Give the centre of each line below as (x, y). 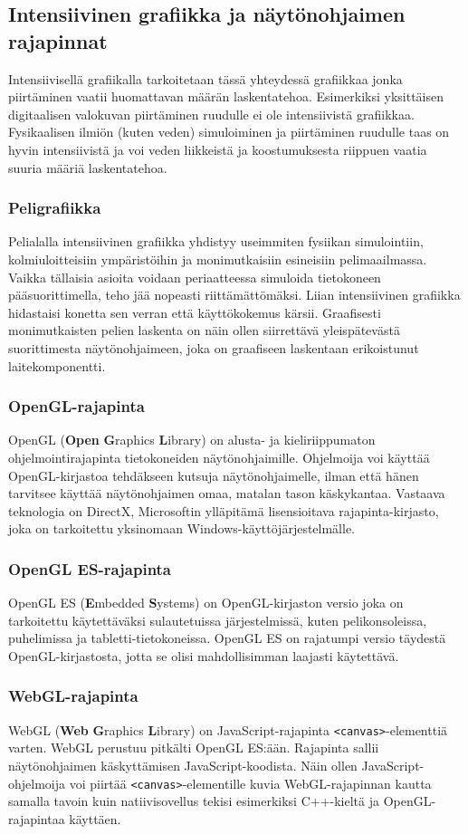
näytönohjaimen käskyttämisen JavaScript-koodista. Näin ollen (183, 765)
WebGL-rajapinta (73, 696)
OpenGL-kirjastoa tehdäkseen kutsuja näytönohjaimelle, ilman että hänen (214, 475)
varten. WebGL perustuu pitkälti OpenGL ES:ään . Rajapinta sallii (194, 748)
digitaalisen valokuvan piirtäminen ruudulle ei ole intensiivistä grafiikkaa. (211, 114)
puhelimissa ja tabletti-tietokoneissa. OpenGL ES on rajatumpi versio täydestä (227, 638)
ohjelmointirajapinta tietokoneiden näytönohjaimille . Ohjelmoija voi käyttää (219, 457)
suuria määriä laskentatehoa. (88, 167)
